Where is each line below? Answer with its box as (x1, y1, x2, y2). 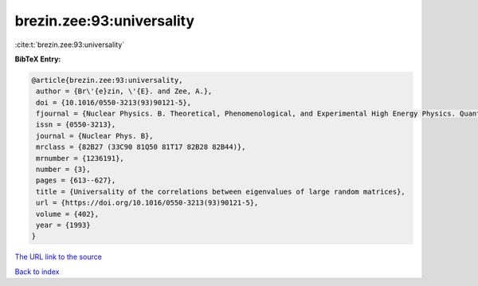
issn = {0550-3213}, (36, 120, 116, 129)
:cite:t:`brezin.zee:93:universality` (14, 40, 125, 49)
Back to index (14, 267, 60, 276)
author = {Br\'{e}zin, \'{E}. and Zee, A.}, (36, 87, 213, 96)
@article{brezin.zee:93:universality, (31, 76, 183, 84)
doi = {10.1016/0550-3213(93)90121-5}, (36, 98, 191, 107)
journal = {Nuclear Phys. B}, (36, 131, 155, 140)
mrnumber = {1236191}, (36, 154, 125, 163)
